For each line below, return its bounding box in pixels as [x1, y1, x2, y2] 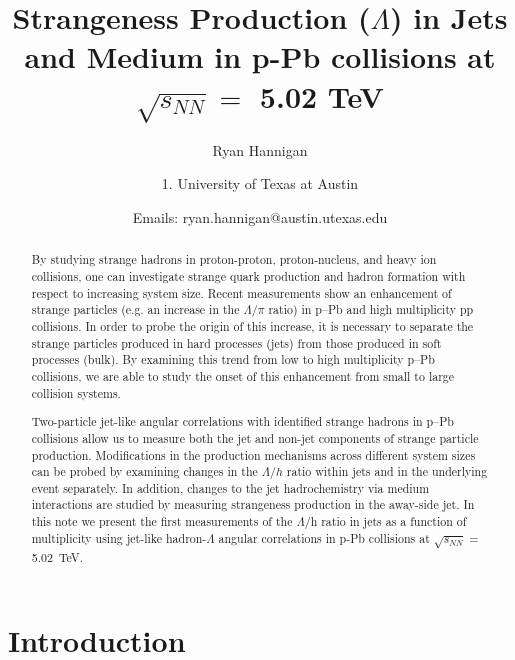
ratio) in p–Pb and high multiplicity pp [268, 301, 474, 318]
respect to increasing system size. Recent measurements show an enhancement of [31, 284, 452, 301]
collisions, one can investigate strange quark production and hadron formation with [31, 268, 466, 285]
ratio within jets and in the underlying [286, 463, 488, 480]
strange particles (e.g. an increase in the [31, 301, 240, 318]
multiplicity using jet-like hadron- [31, 529, 207, 546]
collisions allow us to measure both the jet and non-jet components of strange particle [31, 429, 479, 446]
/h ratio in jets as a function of [304, 513, 467, 530]
